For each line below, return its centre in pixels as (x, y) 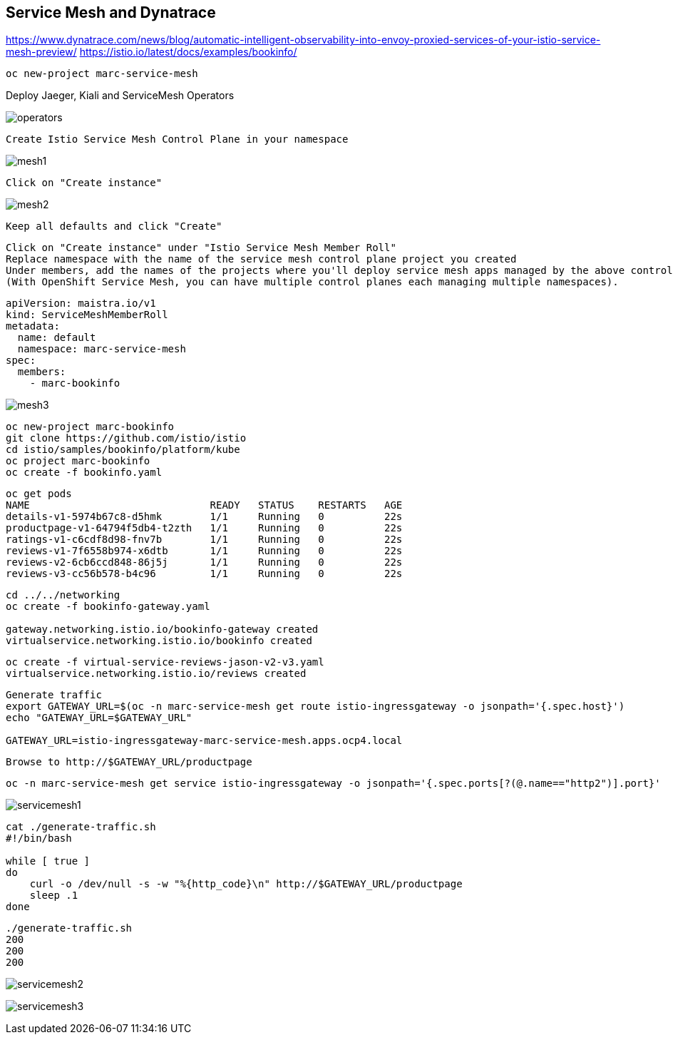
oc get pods (39, 494)
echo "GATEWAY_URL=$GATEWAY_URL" (99, 718)
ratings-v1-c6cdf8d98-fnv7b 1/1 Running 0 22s (204, 540)
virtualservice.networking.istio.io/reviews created (156, 674)
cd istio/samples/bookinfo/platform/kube (123, 450)
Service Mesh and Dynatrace (111, 12)
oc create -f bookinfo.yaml (84, 473)
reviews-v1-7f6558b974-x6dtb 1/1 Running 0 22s (204, 551)
